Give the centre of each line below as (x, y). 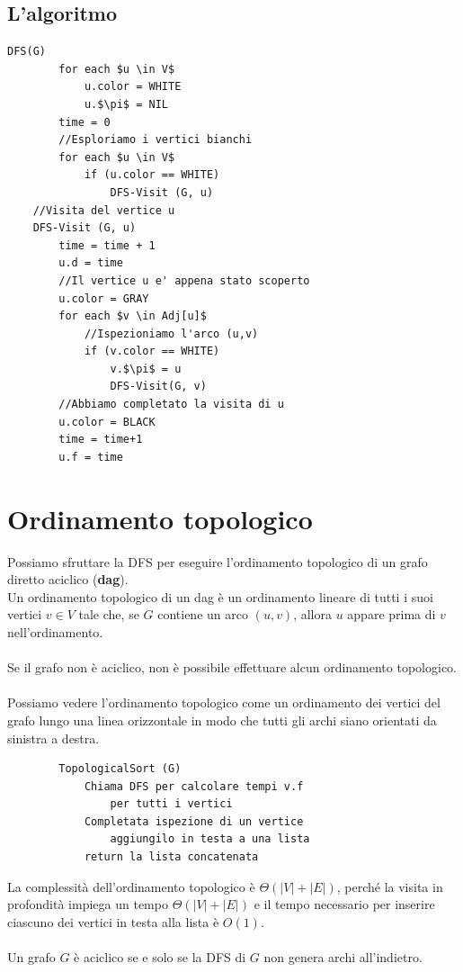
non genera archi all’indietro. (343, 957)
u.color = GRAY (104, 298)
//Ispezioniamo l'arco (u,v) (171, 333)
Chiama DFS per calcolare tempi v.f (194, 786)
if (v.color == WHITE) (152, 351)
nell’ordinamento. (55, 631)
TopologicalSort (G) (120, 769)
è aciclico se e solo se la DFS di (160, 957)
